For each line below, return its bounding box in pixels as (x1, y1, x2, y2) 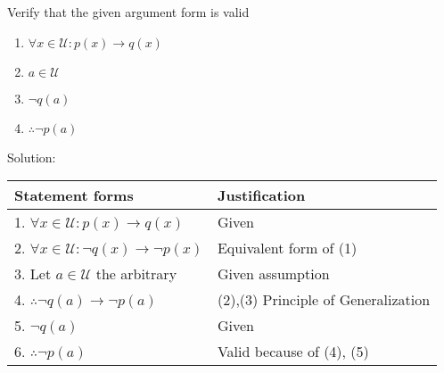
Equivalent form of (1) (217, 237, 358, 259)
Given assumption (217, 263, 330, 285)
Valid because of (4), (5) (217, 341, 369, 362)
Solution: (7, 147, 56, 166)
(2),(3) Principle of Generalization (217, 289, 431, 311)
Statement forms (14, 185, 134, 206)
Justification (217, 185, 306, 206)
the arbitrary (95, 263, 177, 285)
